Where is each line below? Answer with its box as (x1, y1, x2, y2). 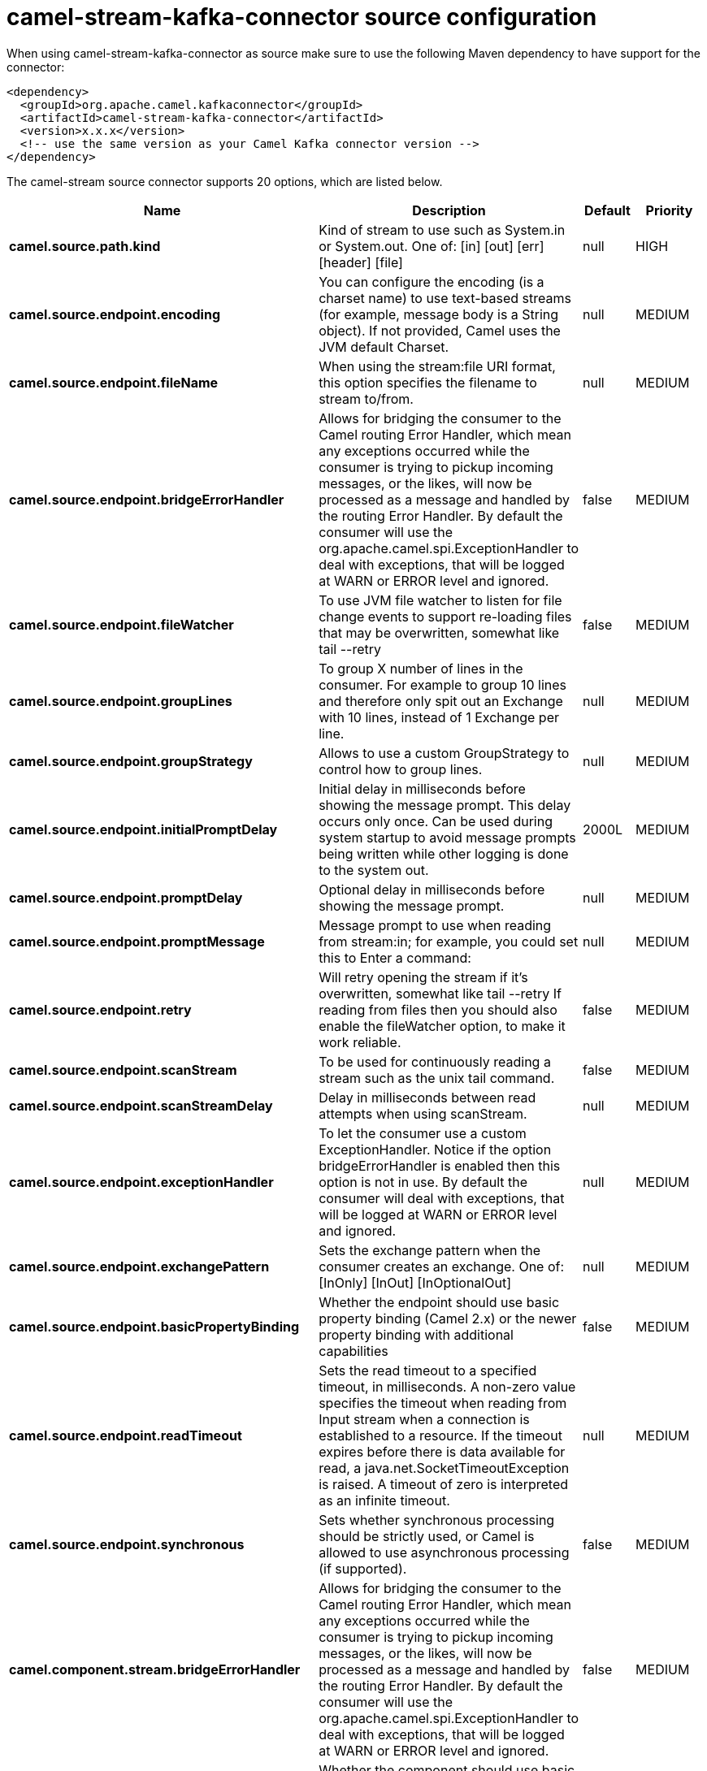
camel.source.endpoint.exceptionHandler (9, 1173, 274, 1190)
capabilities (319, 1342, 388, 1359)
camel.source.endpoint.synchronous (9, 1535, 245, 1552)
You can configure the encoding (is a (319, 273, 544, 290)
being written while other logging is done (319, 845, 569, 862)
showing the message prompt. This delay (319, 796, 571, 813)
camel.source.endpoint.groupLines (9, 692, 232, 709)
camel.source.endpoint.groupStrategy (9, 752, 253, 769)
